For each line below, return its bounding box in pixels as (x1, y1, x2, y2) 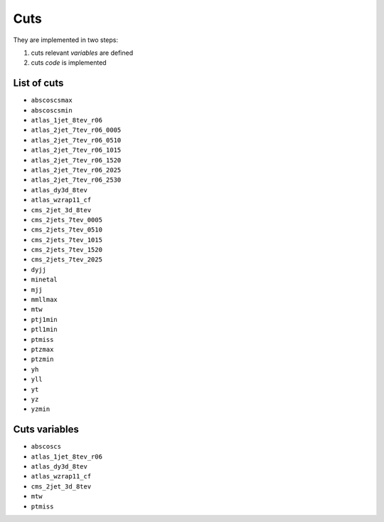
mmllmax (31, 296, 58, 304)
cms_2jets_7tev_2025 (31, 256, 103, 263)
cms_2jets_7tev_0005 (31, 216, 103, 224)
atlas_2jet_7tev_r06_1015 (31, 146, 122, 155)
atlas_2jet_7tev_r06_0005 (31, 126, 122, 135)
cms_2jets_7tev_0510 (31, 226, 103, 234)
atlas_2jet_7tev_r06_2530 (31, 176, 122, 184)
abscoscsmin (31, 106, 73, 114)
